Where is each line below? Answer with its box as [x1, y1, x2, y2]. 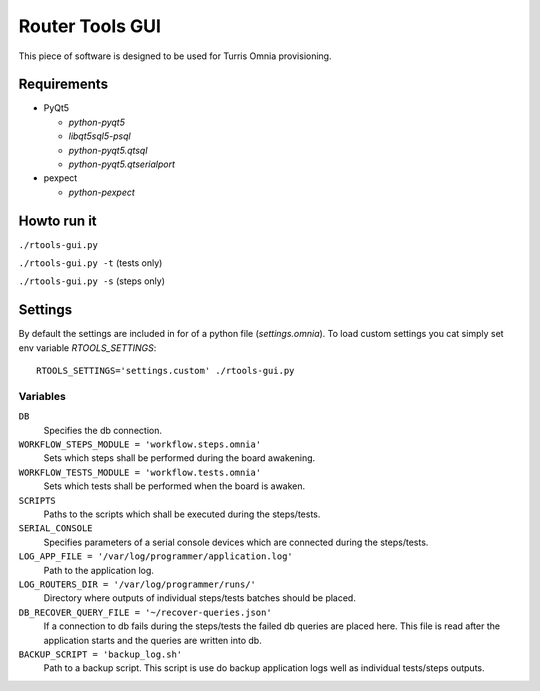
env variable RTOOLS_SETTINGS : [18, 341, 157, 354]
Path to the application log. [43, 564, 155, 576]
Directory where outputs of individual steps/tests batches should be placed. [43, 592, 357, 604]
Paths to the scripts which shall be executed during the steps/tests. [43, 508, 321, 520]
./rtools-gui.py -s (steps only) [18, 275, 165, 287]
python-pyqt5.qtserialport [68, 158, 175, 170]
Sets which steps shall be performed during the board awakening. [43, 452, 316, 464]
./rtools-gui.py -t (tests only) [18, 257, 163, 269]
